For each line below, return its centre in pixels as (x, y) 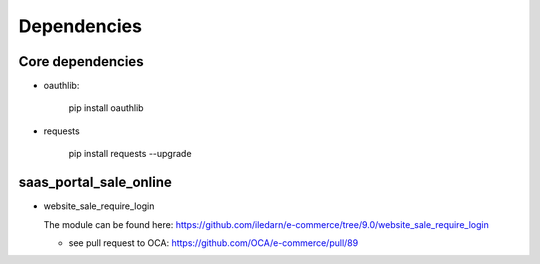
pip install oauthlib (106, 108)
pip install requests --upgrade (130, 154)
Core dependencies (81, 61)
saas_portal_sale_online (95, 182)
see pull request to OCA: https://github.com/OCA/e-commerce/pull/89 (213, 242)
